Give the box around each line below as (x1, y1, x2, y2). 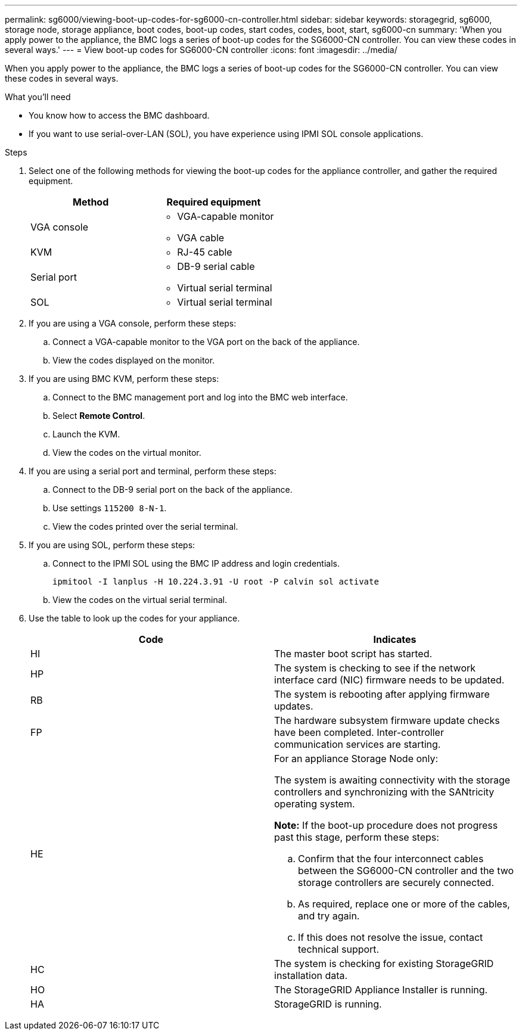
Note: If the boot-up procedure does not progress (274, 819, 498, 831)
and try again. (298, 910, 360, 922)
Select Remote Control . (52, 411, 145, 421)
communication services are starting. (274, 738, 441, 750)
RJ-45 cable (177, 246, 232, 258)
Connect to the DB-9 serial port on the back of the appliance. (52, 484, 293, 495)
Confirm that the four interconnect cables (298, 853, 484, 865)
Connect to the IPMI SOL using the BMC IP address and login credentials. (52, 558, 340, 568)
